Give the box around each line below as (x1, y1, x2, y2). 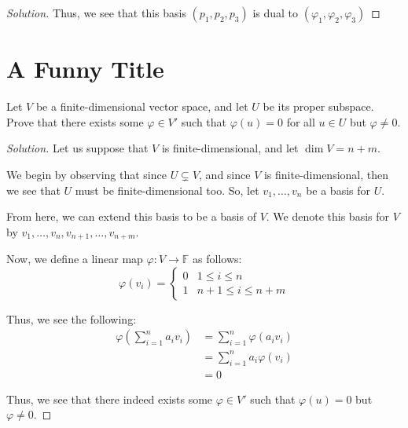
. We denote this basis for (266, 208, 390, 225)
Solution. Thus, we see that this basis (6, 5, 186, 20)
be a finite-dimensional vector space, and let (35, 98, 248, 115)
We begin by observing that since (6, 166, 167, 182)
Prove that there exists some (6, 113, 144, 130)
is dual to (252, 5, 299, 20)
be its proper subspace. (263, 98, 374, 115)
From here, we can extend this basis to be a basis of (6, 208, 256, 225)
